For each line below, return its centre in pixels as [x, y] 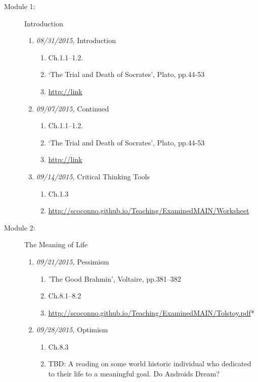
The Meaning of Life [56, 244]
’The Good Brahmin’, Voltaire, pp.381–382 [115, 278]
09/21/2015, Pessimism [73, 261]
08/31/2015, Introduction [76, 40]
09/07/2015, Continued [73, 108]
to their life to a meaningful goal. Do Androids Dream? [134, 374]
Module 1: [20, 6]
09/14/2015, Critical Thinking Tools [93, 176]
